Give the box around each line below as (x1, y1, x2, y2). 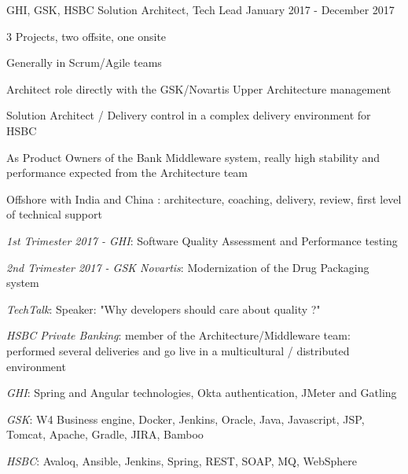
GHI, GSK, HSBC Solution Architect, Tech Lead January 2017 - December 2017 (6, 2, 395, 17)
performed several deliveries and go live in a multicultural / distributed (6, 342, 350, 358)
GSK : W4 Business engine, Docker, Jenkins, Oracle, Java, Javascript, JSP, (6, 410, 365, 427)
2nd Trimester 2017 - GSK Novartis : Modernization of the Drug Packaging (6, 259, 369, 275)
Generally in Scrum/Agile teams (6, 54, 162, 71)
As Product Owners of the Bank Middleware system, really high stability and (6, 149, 380, 165)
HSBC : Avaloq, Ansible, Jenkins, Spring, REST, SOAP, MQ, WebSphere (6, 452, 358, 468)
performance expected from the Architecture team (6, 164, 248, 181)
